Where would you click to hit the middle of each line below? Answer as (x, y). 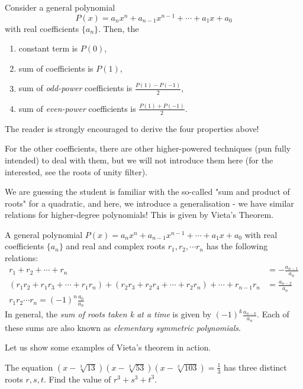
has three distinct (255, 367)
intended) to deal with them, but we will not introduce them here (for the (139, 160)
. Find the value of (77, 379)
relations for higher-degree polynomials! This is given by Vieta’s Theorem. (139, 215)
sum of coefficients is (56, 68)
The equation (29, 367)
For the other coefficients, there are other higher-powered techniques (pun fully (148, 148)
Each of (275, 314)
